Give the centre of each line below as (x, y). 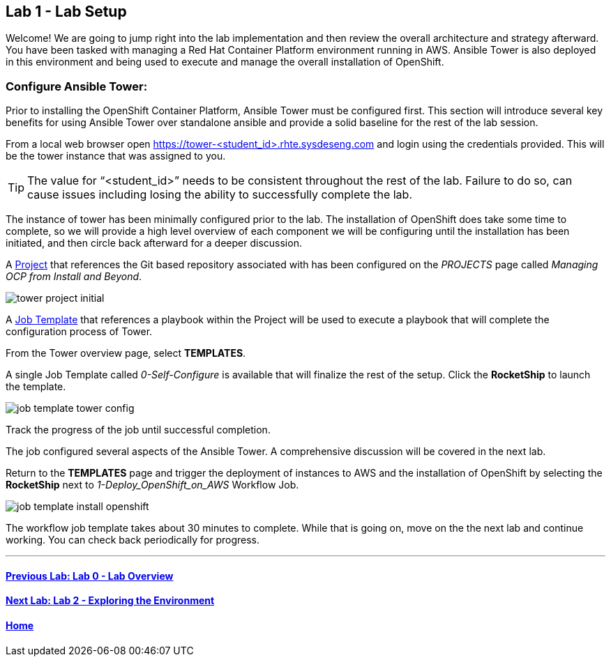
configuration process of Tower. (79, 332)
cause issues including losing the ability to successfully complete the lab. (220, 195)
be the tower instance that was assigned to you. (116, 156)
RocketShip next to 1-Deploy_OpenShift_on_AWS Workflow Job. (152, 485)
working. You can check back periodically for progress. (133, 540)
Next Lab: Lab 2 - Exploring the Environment (110, 601)
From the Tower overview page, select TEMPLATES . (126, 353)
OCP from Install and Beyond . (74, 277)
